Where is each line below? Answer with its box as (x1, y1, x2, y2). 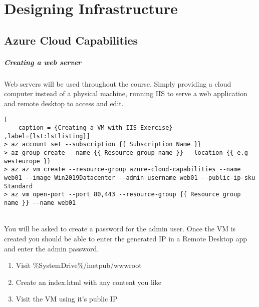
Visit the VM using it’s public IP (16, 293, 118, 304)
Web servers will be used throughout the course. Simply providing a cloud (4, 78, 231, 89)
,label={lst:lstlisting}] (4, 132, 90, 140)
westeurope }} (4, 157, 51, 165)
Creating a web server (4, 57, 82, 67)
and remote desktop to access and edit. (4, 98, 124, 108)
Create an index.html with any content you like (16, 276, 161, 287)
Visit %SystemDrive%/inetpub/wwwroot (16, 260, 142, 270)
